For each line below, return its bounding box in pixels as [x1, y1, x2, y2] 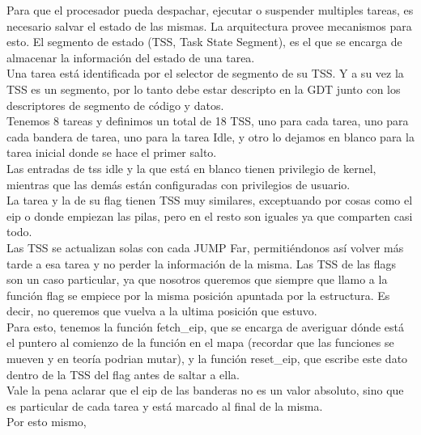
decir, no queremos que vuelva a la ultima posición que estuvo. [6, 302, 317, 319]
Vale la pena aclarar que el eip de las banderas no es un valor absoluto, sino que [6, 382, 404, 399]
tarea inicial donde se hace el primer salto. [6, 144, 217, 161]
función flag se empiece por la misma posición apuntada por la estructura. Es [6, 286, 390, 303]
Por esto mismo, [6, 413, 87, 430]
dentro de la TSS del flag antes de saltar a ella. [6, 365, 240, 382]
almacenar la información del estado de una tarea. [6, 49, 255, 65]
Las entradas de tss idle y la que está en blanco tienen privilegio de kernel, [6, 159, 376, 176]
